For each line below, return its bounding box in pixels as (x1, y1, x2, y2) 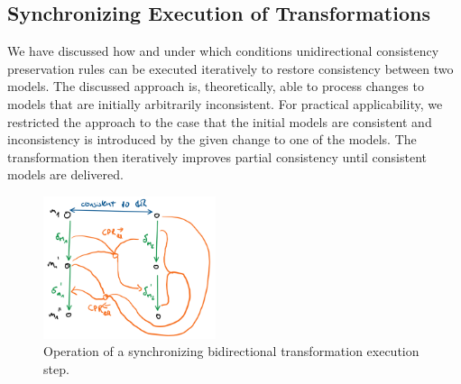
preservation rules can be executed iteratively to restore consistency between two (7, 59, 454, 78)
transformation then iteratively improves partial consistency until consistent (7, 147, 428, 166)
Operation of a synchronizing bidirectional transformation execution (43, 342, 420, 361)
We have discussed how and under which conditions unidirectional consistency (7, 41, 439, 60)
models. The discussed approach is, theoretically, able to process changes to (7, 77, 424, 96)
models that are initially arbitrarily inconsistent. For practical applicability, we (7, 94, 443, 113)
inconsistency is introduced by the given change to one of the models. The (7, 130, 417, 149)
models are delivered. (7, 165, 124, 184)
